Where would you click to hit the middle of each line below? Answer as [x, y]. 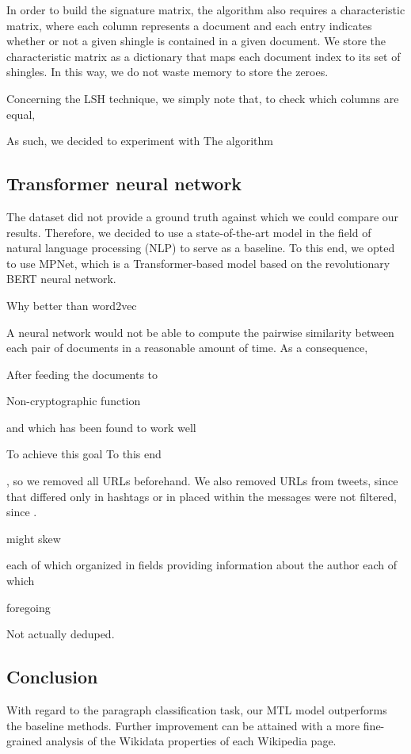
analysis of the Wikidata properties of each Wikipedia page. [191, 741]
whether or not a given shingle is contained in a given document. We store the [196, 41]
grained [25, 741]
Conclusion [52, 677]
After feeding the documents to [82, 374]
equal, [21, 114]
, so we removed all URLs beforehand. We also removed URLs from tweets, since [202, 481]
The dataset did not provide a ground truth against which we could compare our [203, 216]
